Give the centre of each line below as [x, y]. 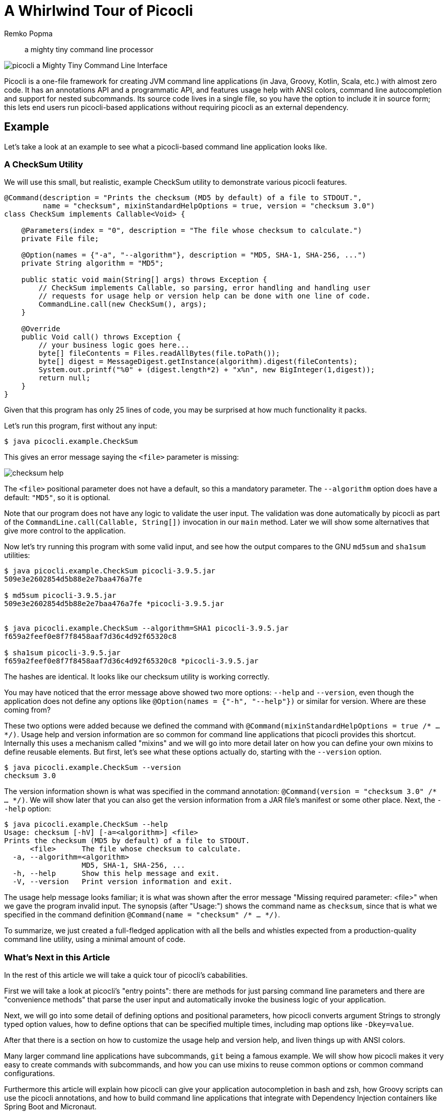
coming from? [27, 710]
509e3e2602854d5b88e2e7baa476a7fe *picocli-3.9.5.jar [114, 604]
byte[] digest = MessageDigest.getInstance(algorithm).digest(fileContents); [198, 362]
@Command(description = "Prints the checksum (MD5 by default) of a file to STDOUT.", [183, 198]
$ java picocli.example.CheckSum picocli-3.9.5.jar [110, 571]
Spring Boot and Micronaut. [50, 1107]
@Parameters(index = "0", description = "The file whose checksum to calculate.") [192, 231]
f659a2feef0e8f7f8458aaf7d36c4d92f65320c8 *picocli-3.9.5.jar [131, 661]
